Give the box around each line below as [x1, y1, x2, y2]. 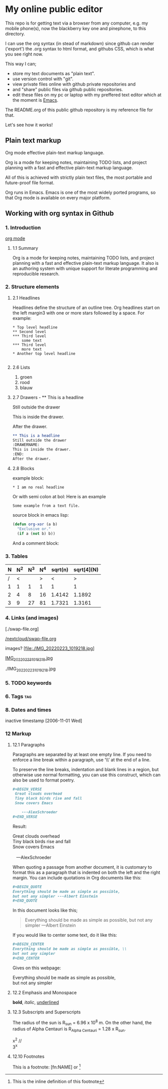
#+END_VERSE [12, 814, 37, 819]
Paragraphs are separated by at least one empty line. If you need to [12, 751, 151, 757]
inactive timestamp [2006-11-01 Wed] [5, 717, 82, 724]
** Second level [12, 329, 46, 334]
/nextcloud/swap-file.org [5, 635, 56, 641]
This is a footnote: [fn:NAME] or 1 [12, 1063, 81, 1070]
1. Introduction [5, 224, 41, 231]
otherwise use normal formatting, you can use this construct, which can [12, 772, 161, 778]
